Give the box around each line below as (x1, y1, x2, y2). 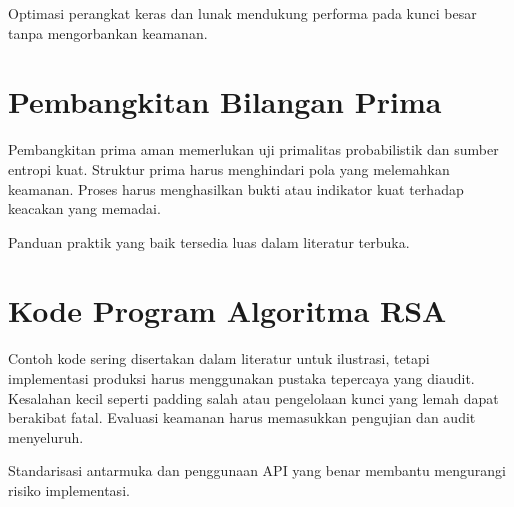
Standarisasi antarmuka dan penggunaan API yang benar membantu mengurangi (8, 460, 506, 481)
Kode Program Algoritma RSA (8, 290, 447, 331)
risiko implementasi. (8, 479, 130, 500)
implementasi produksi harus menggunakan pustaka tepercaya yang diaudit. (8, 368, 475, 388)
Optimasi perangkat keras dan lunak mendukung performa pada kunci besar (8, 3, 477, 23)
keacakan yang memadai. (8, 198, 161, 219)
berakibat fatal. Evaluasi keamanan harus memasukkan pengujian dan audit (8, 407, 476, 428)
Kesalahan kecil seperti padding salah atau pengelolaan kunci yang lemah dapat (8, 387, 499, 408)
